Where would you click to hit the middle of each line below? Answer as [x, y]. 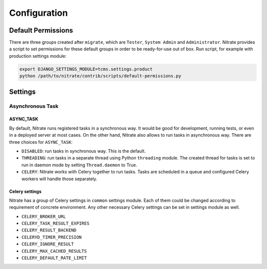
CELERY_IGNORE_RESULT [48, 244]
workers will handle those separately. [59, 179]
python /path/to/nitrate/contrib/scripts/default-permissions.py [100, 76]
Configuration [39, 13]
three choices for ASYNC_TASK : [41, 142]
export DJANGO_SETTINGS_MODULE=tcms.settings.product [86, 69]
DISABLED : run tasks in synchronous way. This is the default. [84, 151]
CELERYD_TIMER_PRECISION [51, 237]
